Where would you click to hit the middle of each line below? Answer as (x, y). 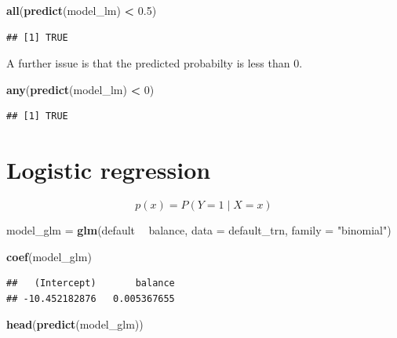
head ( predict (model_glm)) (75, 324)
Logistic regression (109, 170)
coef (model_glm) (49, 256)
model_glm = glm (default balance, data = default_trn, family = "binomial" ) (199, 230)
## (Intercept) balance (91, 283)
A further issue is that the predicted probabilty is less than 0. (155, 63)
